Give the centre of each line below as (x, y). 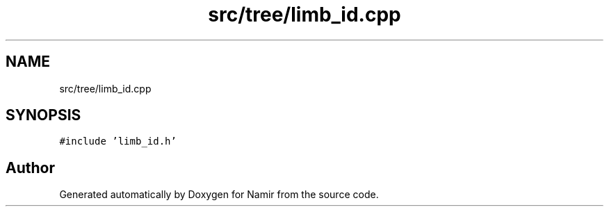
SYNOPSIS (43, 115)
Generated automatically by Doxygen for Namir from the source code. (219, 195)
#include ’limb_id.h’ (118, 141)
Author (30, 168)
